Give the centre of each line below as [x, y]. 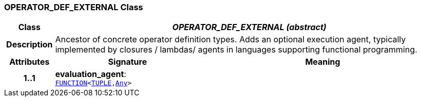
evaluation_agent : [91, 74]
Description [29, 45]
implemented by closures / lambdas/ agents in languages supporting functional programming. [236, 50]
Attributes [29, 62]
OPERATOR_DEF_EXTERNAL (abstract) [249, 27]
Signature [127, 62]
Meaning [323, 62]
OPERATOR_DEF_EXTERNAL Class [74, 7]
